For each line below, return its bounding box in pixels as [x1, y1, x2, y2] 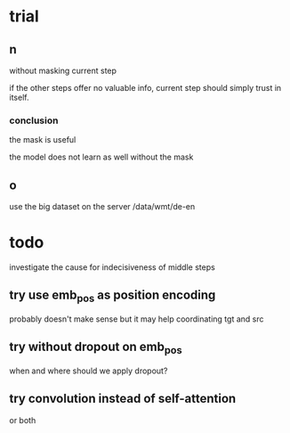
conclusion [9, 114, 59, 127]
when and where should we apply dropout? [9, 365, 168, 376]
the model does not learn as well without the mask [9, 151, 194, 162]
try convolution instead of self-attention [9, 391, 237, 406]
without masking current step [9, 65, 117, 76]
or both [9, 414, 36, 425]
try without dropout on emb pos [9, 339, 182, 357]
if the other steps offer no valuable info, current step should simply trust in [9, 83, 282, 93]
